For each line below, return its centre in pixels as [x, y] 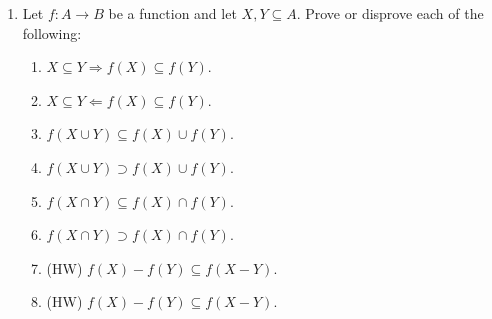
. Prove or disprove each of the [390, 13]
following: [52, 32]
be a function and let [172, 13]
